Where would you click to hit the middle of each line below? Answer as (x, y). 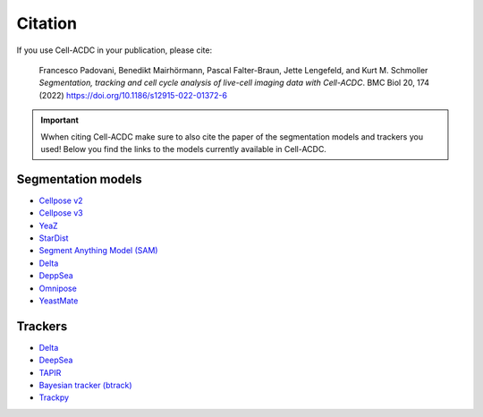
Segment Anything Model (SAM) (98, 251)
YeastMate (59, 301)
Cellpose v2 (61, 200)
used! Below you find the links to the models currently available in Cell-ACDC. (183, 149)
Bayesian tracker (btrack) (86, 385)
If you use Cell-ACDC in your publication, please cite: (114, 50)
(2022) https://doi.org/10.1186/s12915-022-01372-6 (133, 95)
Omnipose (58, 288)
